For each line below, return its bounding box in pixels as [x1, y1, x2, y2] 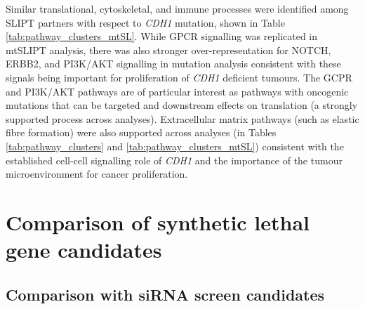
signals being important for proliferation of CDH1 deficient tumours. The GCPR [6, 70, 352, 84]
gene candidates [6, 235, 162, 264]
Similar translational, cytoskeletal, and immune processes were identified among [6, 1, 349, 15]
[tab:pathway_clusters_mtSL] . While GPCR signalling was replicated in [6, 29, 318, 44]
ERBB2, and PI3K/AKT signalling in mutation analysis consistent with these [6, 56, 341, 71]
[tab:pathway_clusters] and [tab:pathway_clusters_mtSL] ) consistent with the [6, 138, 344, 153]
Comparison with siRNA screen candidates [6, 283, 325, 305]
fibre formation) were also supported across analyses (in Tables [6, 125, 277, 140]
